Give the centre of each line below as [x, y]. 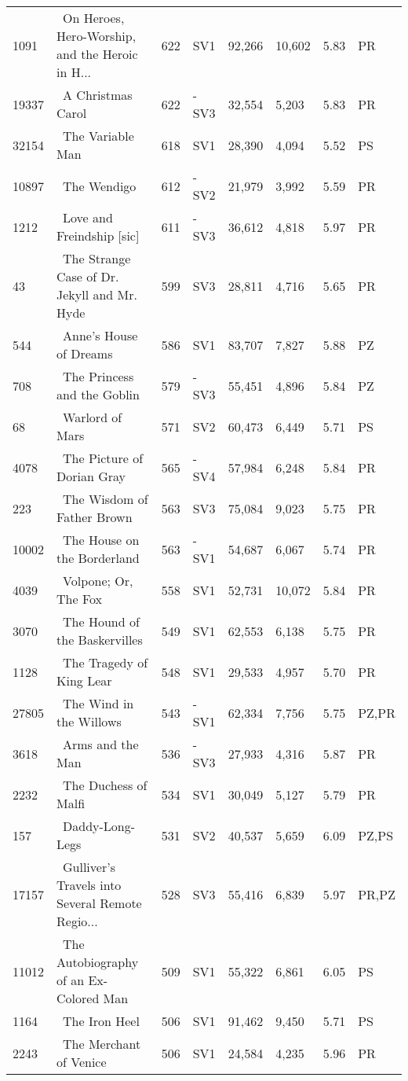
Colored [78, 998]
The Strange [97, 258]
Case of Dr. [88, 276]
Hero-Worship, [97, 36]
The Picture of [103, 458]
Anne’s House [100, 335]
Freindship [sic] [98, 235]
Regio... [77, 921]
